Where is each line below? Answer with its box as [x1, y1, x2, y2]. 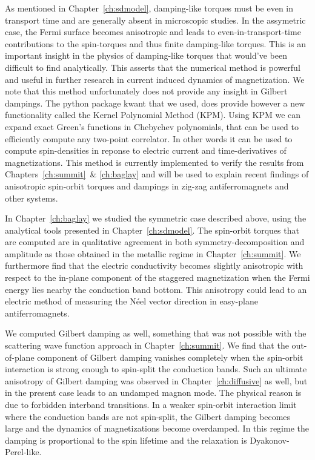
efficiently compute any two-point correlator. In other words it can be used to [5, 132, 293, 145]
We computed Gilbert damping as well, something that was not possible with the [5, 327, 307, 340]
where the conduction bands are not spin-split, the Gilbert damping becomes [5, 410, 291, 422]
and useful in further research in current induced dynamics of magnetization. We [5, 73, 305, 85]
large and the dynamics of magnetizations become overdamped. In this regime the [5, 422, 309, 435]
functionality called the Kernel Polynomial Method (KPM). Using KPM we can [5, 108, 301, 121]
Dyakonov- [250, 433, 290, 446]
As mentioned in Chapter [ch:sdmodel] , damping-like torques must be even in [5, 2, 294, 14]
